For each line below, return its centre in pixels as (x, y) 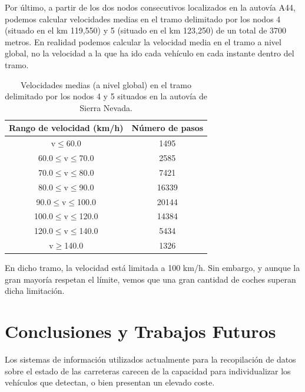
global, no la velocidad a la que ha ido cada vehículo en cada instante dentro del (150, 53)
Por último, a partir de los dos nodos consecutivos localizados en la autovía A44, (150, 7)
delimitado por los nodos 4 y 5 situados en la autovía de (106, 96)
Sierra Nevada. (106, 107)
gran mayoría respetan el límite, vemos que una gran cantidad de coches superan (150, 279)
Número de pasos (168, 128)
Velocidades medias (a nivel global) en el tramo (106, 84)
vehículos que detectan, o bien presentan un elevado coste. (110, 382)
